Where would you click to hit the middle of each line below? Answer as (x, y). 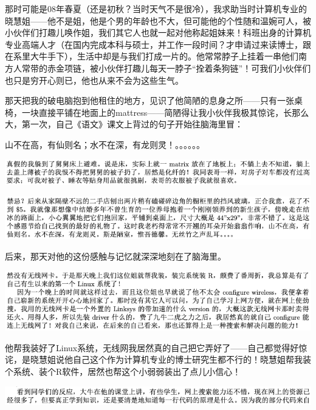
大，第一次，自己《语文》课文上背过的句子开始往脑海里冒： (124, 124)
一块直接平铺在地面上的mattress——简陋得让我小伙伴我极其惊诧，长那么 (165, 112)
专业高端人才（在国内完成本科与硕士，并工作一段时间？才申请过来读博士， (154, 44)
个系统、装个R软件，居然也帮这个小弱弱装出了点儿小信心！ (123, 371)
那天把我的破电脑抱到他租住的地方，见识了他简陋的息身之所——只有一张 (149, 100)
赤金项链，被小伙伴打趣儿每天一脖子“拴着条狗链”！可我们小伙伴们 (179, 68)
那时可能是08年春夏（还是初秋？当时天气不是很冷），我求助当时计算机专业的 (156, 8)
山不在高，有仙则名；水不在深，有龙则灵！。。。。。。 (105, 144)
